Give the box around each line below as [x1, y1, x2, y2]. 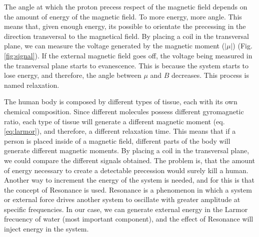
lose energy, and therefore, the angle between [4, 70, 141, 80]
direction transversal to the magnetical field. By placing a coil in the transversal [4, 30, 249, 41]
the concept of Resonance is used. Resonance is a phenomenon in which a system [4, 184, 252, 195]
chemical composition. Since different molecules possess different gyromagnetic [4, 106, 244, 116]
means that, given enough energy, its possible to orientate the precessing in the [4, 21, 246, 31]
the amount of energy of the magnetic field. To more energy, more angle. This [4, 11, 242, 21]
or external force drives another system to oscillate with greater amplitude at [4, 194, 240, 205]
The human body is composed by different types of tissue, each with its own [4, 96, 237, 107]
